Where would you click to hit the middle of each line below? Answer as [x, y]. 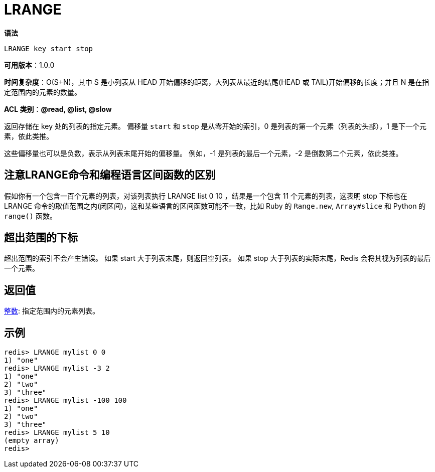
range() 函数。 [30, 216]
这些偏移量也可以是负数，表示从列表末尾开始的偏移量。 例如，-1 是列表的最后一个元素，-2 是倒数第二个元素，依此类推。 [203, 153]
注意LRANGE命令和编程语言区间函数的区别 [110, 175]
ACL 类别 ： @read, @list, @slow [58, 109]
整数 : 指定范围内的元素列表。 [52, 311]
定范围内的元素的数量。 [43, 92]
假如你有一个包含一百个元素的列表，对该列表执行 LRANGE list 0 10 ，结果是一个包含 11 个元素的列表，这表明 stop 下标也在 [206, 196]
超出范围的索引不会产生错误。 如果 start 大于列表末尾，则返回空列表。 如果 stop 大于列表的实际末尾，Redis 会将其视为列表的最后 [217, 258]
